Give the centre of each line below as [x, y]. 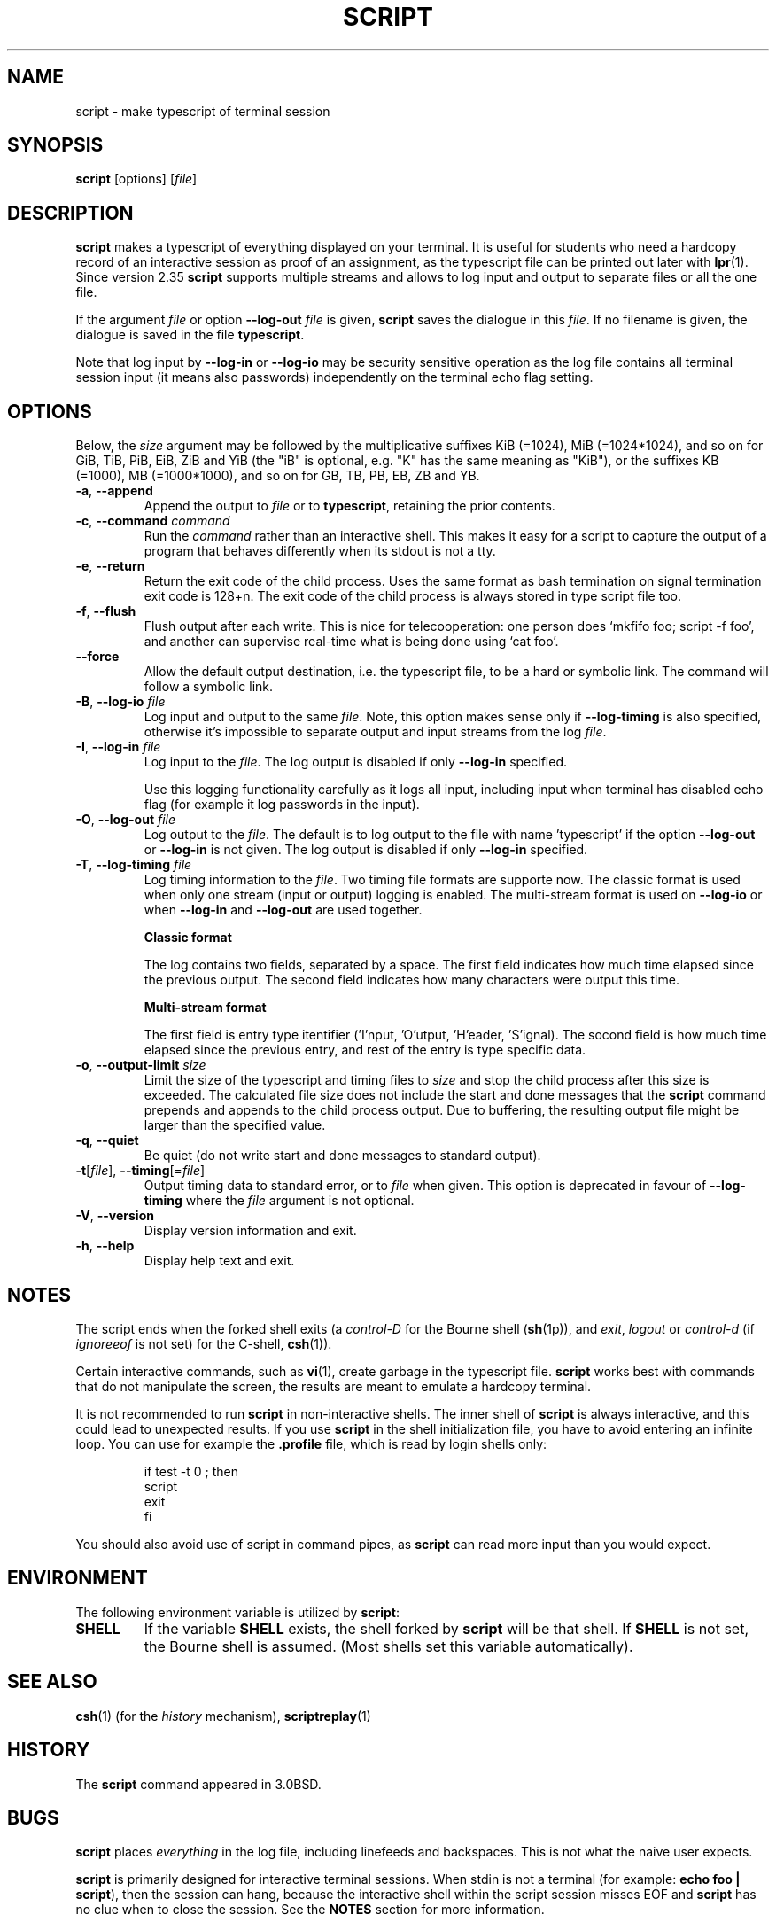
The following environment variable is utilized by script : [238, 1612]
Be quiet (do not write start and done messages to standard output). [342, 1156]
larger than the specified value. [235, 1125]
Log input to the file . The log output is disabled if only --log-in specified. [355, 762]
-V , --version [115, 1216]
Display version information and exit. [250, 1231]
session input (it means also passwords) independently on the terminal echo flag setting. [334, 377]
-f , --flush [106, 611]
